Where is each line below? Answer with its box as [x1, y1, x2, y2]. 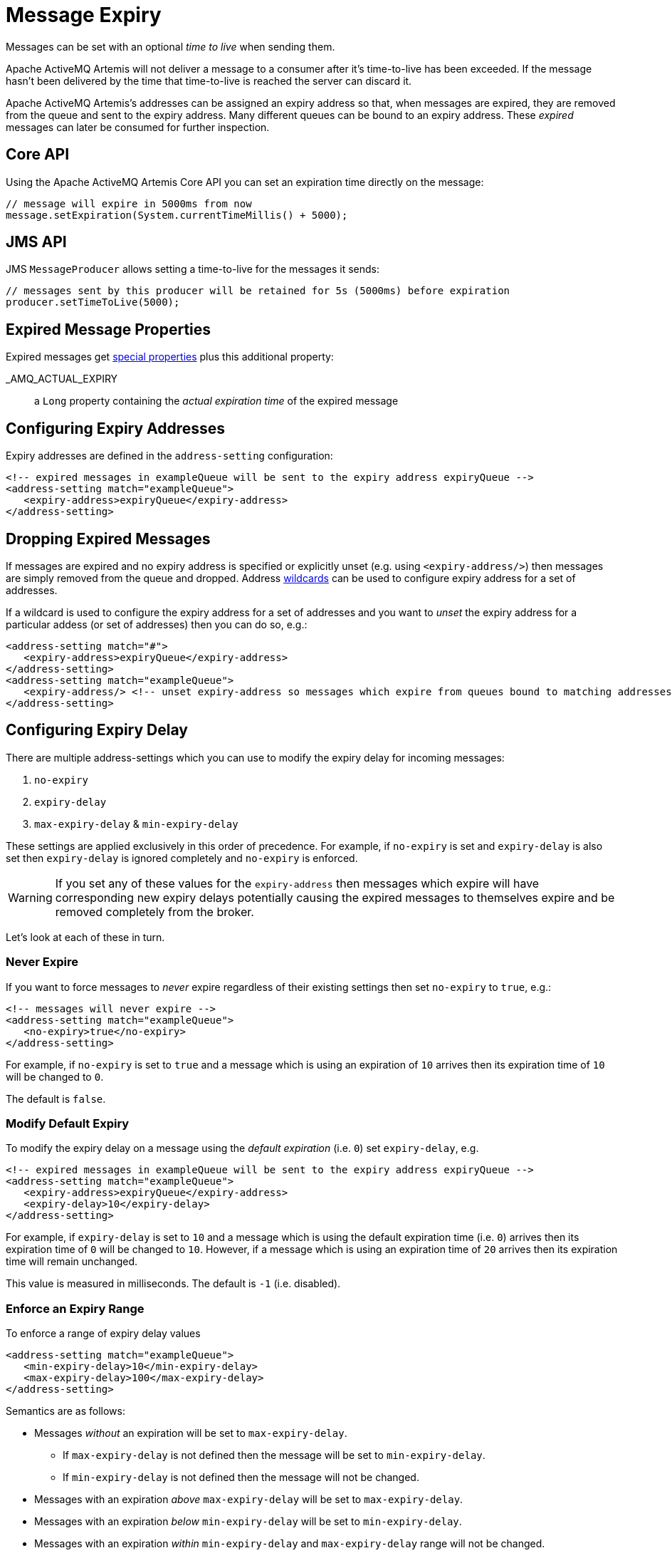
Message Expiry [6, 3, 162, 27]
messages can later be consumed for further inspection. [6, 120, 270, 133]
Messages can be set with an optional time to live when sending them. [6, 40, 335, 53]
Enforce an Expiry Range [6, 1301, 145, 1316]
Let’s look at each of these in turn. [6, 930, 165, 943]
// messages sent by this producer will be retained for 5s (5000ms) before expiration [6, 285, 510, 297]
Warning [8, 890, 53, 905]
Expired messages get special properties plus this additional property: [6, 350, 334, 363]
